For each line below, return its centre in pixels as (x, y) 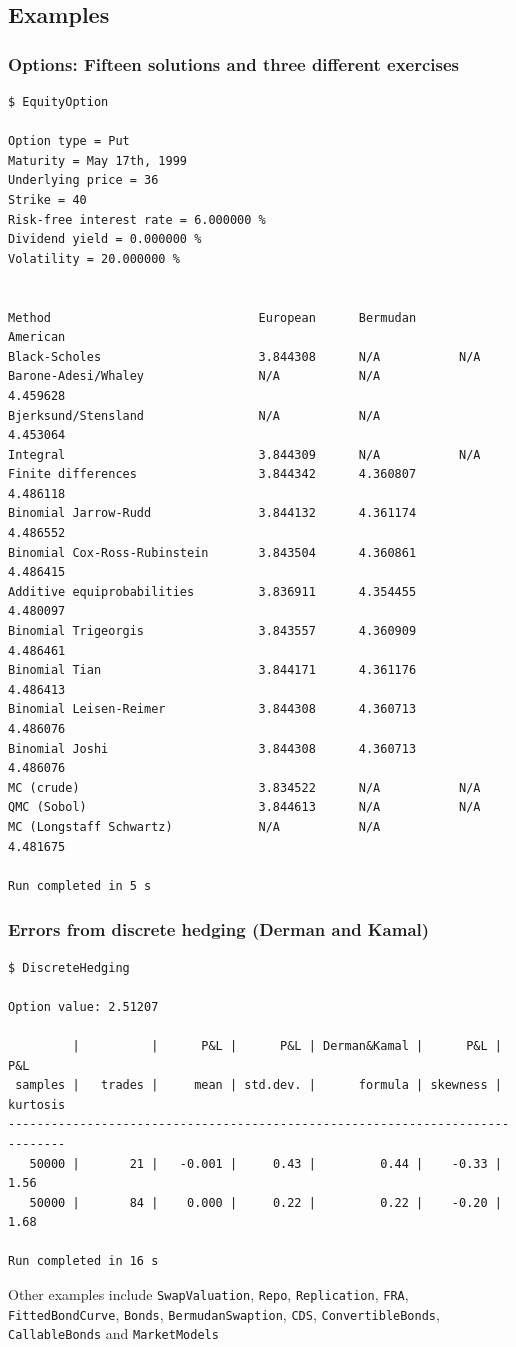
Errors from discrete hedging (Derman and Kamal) (219, 929)
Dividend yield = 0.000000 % (105, 239)
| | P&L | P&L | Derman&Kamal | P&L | (287, 1045)
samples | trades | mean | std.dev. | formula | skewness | (258, 1085)
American (37, 337)
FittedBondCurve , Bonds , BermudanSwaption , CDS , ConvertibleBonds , (224, 1313)
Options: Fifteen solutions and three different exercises (234, 63)
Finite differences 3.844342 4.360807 (212, 474)
